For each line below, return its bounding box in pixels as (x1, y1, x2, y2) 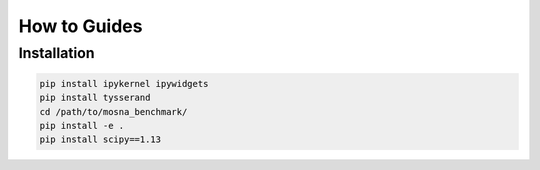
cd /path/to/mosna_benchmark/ (39, 106, 188, 117)
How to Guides (18, 15, 143, 37)
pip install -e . (39, 120, 125, 131)
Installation (18, 44, 95, 62)
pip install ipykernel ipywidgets (39, 78, 209, 89)
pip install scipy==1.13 (39, 134, 162, 145)
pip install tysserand (39, 92, 151, 104)
